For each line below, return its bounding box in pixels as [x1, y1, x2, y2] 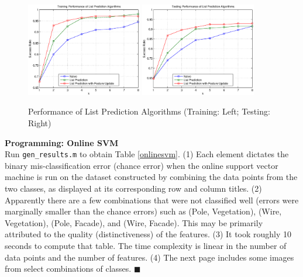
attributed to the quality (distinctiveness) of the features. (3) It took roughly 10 [5, 228, 292, 240]
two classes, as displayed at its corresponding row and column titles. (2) [5, 182, 262, 195]
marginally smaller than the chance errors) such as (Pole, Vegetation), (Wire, [5, 205, 282, 217]
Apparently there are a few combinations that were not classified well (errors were [5, 193, 299, 206]
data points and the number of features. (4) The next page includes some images [5, 251, 294, 263]
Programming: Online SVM [5, 136, 119, 148]
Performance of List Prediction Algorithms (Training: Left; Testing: [28, 105, 270, 117]
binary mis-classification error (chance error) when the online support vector [5, 159, 278, 171]
